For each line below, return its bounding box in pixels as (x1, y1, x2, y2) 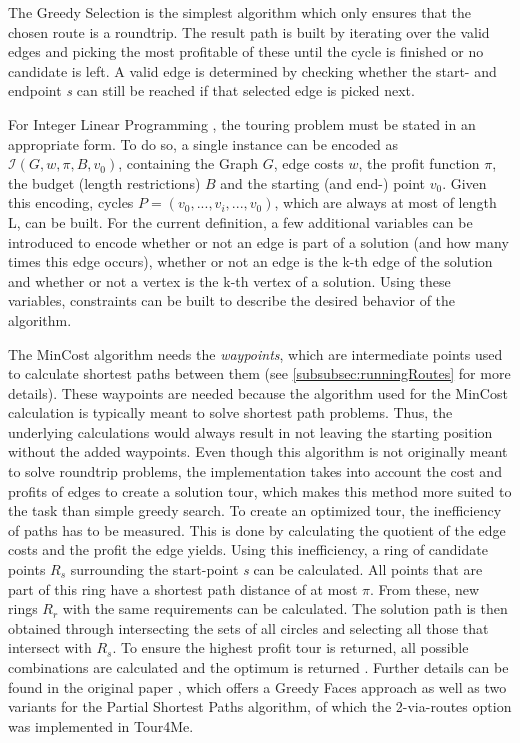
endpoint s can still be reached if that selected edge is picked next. (8, 80, 415, 101)
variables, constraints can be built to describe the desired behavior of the (8, 290, 456, 311)
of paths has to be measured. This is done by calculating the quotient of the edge (8, 519, 506, 540)
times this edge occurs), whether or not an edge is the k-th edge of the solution (8, 251, 493, 272)
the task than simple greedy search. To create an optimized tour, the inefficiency (8, 500, 502, 521)
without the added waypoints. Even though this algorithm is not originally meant (8, 441, 508, 462)
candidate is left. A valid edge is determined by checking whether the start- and (8, 60, 497, 81)
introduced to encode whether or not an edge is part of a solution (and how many (8, 231, 509, 252)
